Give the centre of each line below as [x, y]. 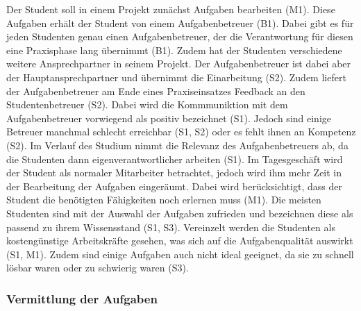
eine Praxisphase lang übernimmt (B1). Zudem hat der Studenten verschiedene [174, 50]
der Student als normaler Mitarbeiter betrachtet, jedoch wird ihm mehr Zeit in [174, 173]
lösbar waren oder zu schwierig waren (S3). [98, 268]
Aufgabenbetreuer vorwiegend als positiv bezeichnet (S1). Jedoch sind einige [169, 118]
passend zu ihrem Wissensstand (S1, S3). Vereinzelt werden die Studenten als [171, 227]
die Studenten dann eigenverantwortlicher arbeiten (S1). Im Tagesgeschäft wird [175, 159]
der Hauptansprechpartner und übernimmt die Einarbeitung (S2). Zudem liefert [176, 77]
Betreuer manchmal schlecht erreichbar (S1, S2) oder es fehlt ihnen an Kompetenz [181, 132]
